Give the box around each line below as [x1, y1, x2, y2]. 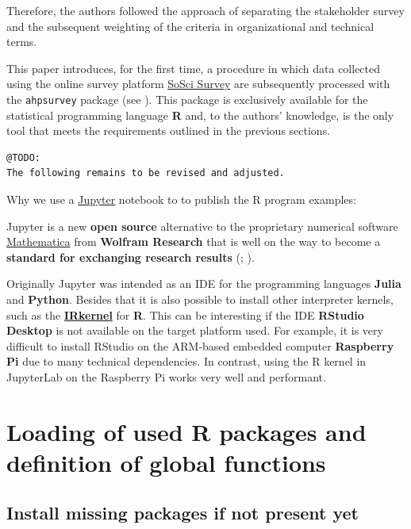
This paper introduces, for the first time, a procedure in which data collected [6, 59, 381, 76]
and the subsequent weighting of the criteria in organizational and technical [6, 17, 375, 34]
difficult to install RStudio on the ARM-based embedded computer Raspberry [6, 337, 394, 354]
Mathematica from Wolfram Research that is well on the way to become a [6, 233, 381, 250]
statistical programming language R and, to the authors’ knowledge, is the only [6, 106, 394, 123]
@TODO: [6, 151, 40, 163]
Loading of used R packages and [6, 415, 367, 447]
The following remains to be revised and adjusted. [6, 167, 285, 179]
